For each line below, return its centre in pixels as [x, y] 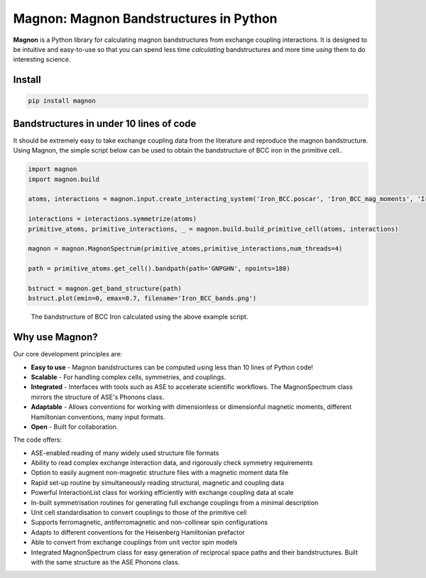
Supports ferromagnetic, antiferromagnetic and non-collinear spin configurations [149, 523]
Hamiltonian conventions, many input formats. [98, 417]
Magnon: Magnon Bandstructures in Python [145, 18]
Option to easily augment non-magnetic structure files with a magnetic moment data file [160, 473]
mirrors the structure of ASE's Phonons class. [98, 397]
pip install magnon [62, 101]
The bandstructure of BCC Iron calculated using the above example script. [140, 317]
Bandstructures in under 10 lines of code [105, 123]
